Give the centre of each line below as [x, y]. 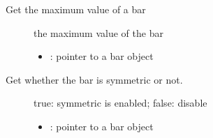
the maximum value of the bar [98, 32]
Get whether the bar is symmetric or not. [94, 79]
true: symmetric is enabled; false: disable [120, 103]
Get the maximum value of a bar [76, 9]
